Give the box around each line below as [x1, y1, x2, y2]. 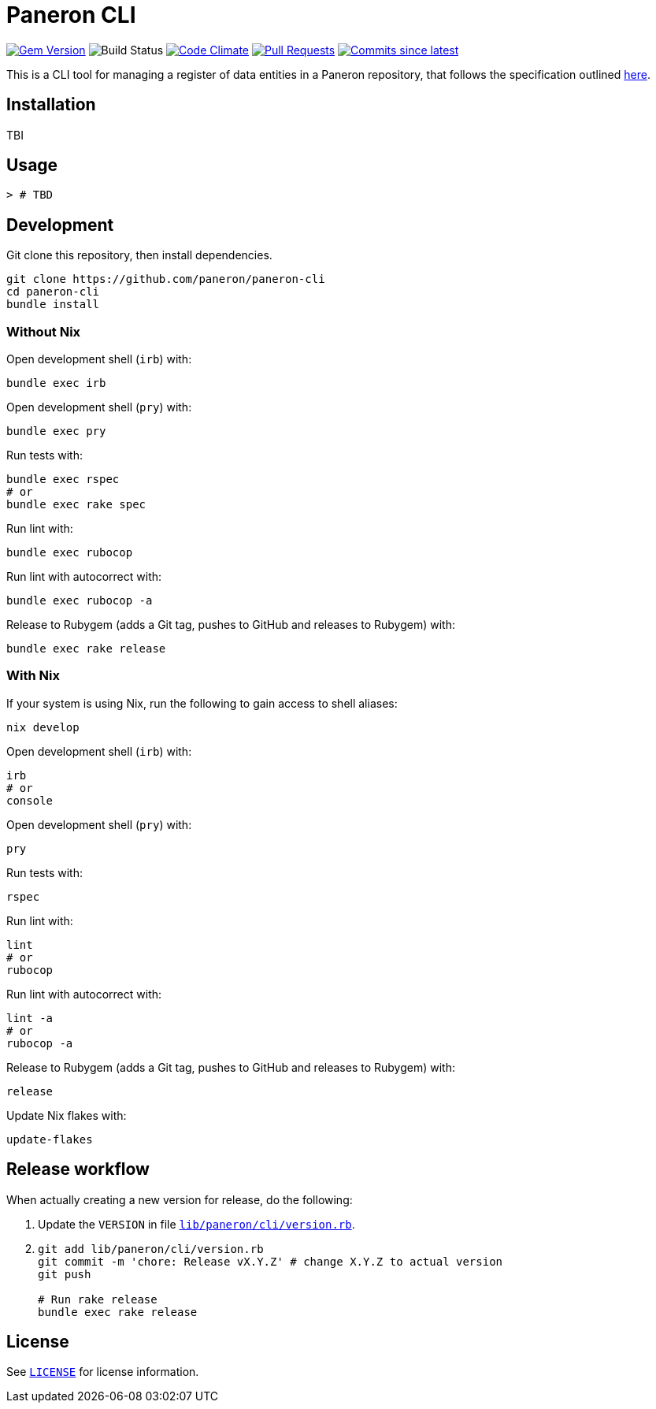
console [6, 794, 54, 807]
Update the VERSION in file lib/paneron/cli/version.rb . [38, 1217, 355, 1231]
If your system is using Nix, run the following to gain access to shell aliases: [6, 696, 398, 710]
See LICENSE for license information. [6, 1365, 199, 1379]
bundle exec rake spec [6, 498, 146, 511]
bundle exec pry [6, 425, 106, 438]
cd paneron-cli [6, 285, 100, 299]
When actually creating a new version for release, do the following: [6, 1192, 353, 1206]
